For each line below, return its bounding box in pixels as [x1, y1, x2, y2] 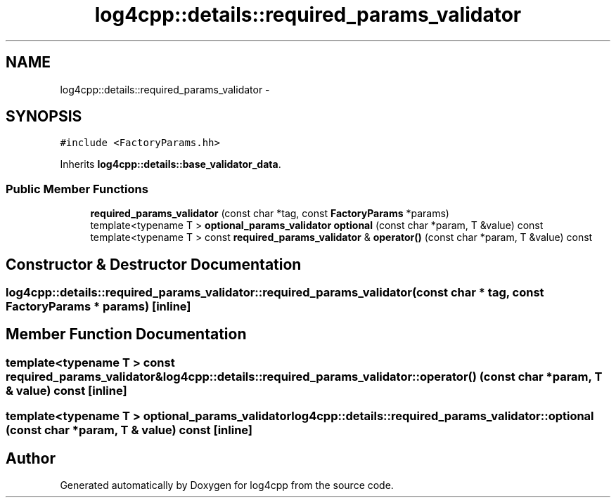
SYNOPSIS [6, 107, 82, 126]
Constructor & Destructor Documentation [6, 255, 302, 273]
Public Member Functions [6, 181, 148, 196]
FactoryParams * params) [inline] [6, 299, 191, 314]
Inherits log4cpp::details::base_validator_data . [60, 158, 281, 171]
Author [6, 449, 56, 467]
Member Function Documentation [6, 325, 247, 344]
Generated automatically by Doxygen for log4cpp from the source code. [60, 479, 394, 492]
